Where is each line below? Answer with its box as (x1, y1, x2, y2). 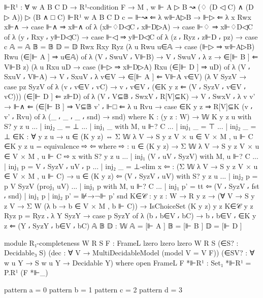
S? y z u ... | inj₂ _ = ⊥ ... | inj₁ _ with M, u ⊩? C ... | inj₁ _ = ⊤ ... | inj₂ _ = (4, 121, 256, 131)
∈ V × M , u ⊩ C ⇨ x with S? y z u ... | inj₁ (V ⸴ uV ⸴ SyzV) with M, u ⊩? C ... (4, 150, 258, 161)
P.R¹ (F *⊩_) (4, 267, 48, 278)
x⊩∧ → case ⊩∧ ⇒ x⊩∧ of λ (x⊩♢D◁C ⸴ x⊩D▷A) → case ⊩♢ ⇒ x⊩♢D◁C (4, 21, 253, 32)
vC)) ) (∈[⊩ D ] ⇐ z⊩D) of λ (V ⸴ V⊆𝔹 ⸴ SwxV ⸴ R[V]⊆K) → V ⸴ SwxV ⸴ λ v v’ (4, 91, 255, 102)
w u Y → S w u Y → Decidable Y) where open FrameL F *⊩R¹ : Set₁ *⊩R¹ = (4, 257, 251, 268)
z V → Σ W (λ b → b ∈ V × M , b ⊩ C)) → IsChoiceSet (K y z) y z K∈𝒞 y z (4, 200, 253, 211)
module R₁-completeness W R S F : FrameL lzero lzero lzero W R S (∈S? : (4, 237, 239, 248)
